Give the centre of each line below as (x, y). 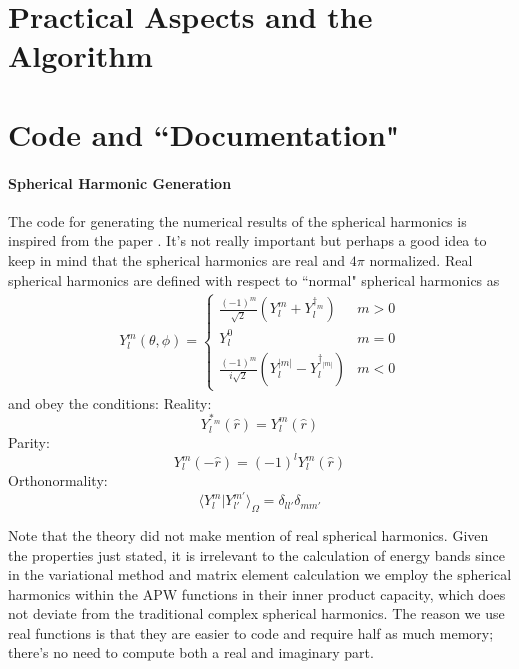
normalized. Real (421, 259)
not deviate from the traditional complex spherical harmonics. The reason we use (256, 613)
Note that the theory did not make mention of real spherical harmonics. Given (248, 534)
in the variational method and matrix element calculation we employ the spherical (260, 574)
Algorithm (80, 55)
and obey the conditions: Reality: (110, 402)
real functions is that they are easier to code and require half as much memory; (251, 632)
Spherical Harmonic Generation (120, 182)
